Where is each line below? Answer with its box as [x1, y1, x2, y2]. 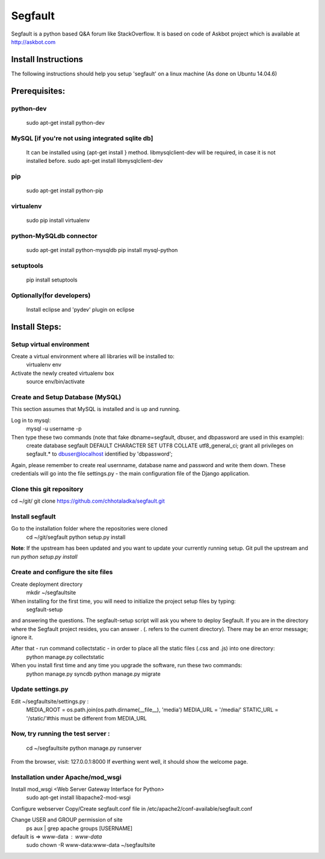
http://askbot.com [11, 38, 56, 45]
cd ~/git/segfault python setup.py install [26, 533, 126, 541]
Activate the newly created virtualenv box [11, 370, 114, 377]
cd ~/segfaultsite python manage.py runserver [26, 744, 142, 752]
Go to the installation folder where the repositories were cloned [11, 525, 168, 532]
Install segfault [11, 512, 57, 521]
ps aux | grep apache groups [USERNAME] [26, 825, 132, 832]
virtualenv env [26, 361, 61, 368]
